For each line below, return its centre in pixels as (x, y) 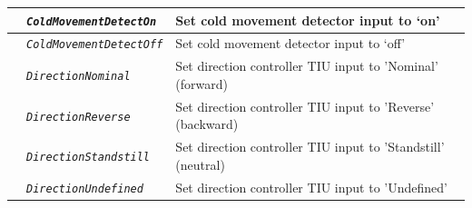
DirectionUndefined (85, 188)
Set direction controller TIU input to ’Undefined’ (311, 187)
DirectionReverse (79, 117)
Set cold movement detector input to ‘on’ (308, 20)
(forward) (202, 83)
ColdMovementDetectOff (95, 45)
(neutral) (200, 164)
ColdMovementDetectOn (92, 21)
